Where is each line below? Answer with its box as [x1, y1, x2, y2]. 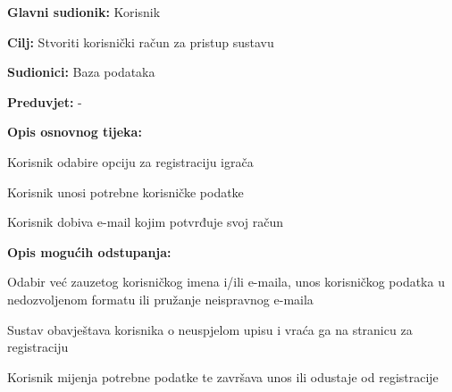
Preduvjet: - [7, 92, 82, 111]
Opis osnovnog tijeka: [7, 122, 142, 141]
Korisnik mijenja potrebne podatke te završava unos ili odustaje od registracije [7, 367, 439, 386]
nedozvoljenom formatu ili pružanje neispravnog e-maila [7, 289, 314, 308]
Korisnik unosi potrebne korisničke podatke [7, 182, 244, 201]
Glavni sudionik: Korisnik [7, 3, 161, 21]
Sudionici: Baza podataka [7, 63, 155, 81]
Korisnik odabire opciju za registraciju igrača [7, 152, 254, 171]
